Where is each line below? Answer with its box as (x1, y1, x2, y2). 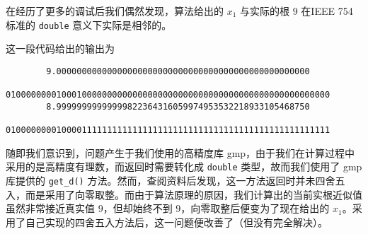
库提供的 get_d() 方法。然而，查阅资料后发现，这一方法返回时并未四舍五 (6, 173, 345, 188)
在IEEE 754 (301, 4, 353, 18)
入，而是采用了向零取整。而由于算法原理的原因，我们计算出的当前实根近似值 (6, 187, 362, 201)
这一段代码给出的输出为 (6, 41, 115, 56)
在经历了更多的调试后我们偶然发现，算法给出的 (6, 4, 224, 18)
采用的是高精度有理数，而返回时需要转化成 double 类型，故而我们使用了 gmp (6, 159, 362, 174)
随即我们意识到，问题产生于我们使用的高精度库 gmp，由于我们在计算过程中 (6, 145, 355, 160)
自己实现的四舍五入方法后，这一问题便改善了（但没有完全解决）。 (25, 214, 328, 229)
